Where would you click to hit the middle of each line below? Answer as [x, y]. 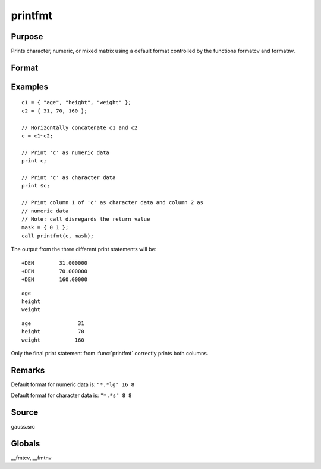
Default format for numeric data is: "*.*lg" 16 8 [73, 384]
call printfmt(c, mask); [58, 236]
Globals [26, 444]
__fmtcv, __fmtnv [31, 458]
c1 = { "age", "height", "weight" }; [77, 102]
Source [25, 413]
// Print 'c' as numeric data [66, 152]
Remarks [28, 370]
